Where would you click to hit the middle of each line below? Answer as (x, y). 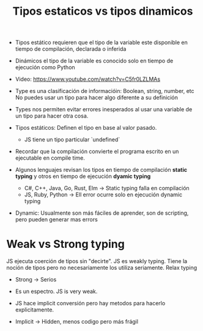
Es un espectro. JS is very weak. (56, 291)
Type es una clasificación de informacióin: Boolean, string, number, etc (105, 91)
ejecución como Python (45, 67)
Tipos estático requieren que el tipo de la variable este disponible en (102, 43)
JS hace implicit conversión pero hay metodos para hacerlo (90, 303)
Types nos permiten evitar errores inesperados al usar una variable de (104, 110)
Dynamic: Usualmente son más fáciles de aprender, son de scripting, (102, 213)
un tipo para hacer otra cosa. (52, 116)
